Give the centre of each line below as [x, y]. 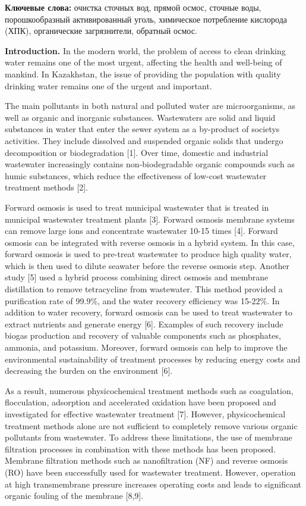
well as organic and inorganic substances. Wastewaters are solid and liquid [140, 117]
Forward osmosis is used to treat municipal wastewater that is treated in [137, 207]
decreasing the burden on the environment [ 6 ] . [89, 371]
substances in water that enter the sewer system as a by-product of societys [142, 129]
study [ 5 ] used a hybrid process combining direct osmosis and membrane [137, 277]
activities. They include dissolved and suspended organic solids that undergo [144, 140]
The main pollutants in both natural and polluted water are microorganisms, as [150, 106]
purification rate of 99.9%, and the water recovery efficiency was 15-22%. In [142, 300]
